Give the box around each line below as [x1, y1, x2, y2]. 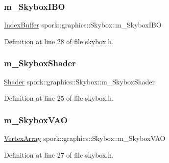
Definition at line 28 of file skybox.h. [4, 36, 114, 46]
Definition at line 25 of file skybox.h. [4, 93, 114, 103]
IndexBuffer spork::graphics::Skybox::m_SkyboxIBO [4, 20, 162, 30]
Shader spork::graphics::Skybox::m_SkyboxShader [4, 76, 155, 86]
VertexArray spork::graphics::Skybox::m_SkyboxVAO [4, 133, 166, 143]
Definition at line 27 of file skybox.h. [4, 149, 114, 160]
